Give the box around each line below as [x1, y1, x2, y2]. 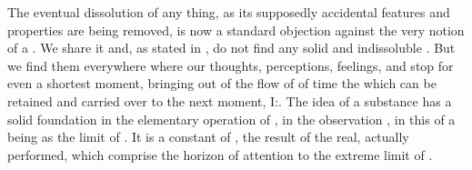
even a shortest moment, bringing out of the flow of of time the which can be [7, 74, 437, 93]
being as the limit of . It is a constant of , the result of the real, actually [7, 127, 409, 146]
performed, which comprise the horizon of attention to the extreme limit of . [7, 145, 433, 164]
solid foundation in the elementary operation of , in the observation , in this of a [7, 109, 456, 128]
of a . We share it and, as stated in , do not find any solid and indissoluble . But [7, 38, 456, 57]
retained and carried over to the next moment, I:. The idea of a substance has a [7, 91, 452, 110]
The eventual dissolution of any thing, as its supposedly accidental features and [7, 3, 450, 21]
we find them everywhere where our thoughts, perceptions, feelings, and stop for [7, 55, 454, 75]
